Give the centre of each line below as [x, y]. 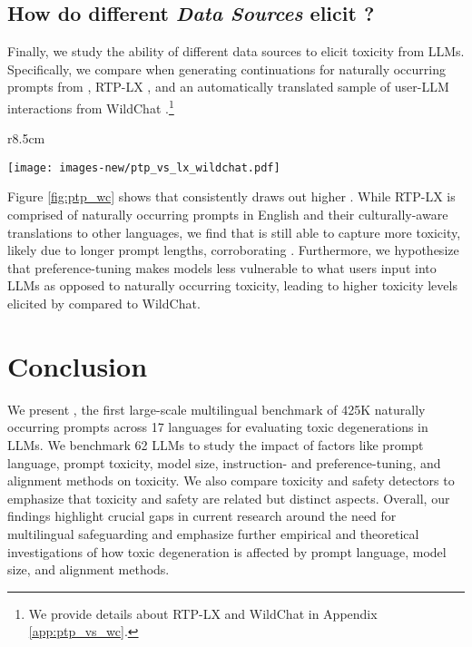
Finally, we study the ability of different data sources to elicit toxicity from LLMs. [236, 51]
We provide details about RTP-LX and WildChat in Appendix [203, 613]
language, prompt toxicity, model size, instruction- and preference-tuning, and [224, 462]
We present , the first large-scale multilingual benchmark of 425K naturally [216, 409]
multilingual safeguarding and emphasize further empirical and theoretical [213, 533]
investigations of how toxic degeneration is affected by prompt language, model [227, 551]
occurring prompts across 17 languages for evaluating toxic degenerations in [218, 427]
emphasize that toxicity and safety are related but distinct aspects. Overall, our [229, 498]
